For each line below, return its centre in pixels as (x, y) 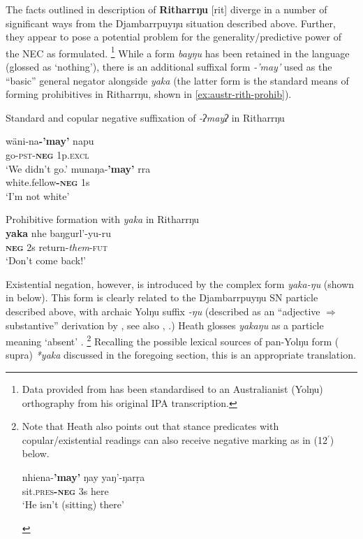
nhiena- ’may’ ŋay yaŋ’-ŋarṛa (83, 476)
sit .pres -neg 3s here (65, 490)
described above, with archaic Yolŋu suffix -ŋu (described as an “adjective (163, 311)
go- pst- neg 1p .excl (47, 154)
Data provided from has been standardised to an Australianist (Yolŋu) (172, 388)
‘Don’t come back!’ (46, 260)
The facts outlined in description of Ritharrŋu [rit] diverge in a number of (166, 9)
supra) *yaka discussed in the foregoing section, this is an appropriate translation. (181, 355)
